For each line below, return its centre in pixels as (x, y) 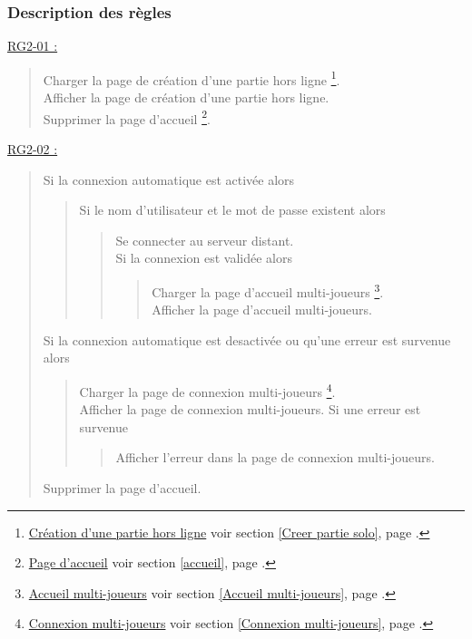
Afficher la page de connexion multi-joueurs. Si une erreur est (250, 409)
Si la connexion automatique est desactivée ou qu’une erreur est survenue (247, 339)
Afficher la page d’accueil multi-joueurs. (262, 310)
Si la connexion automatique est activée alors (169, 179)
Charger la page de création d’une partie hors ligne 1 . (192, 78)
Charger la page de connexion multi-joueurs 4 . (207, 390)
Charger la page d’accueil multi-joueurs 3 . (268, 290)
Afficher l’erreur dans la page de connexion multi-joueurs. (275, 457)
